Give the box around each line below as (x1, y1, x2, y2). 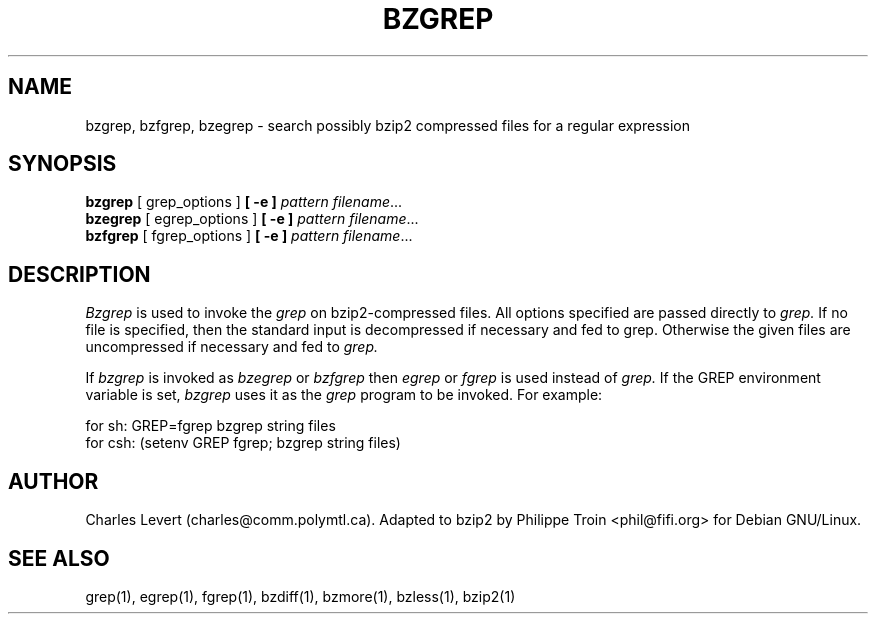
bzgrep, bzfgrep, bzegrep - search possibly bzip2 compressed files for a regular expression (85, 116, 690, 134)
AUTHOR (8, 468, 99, 494)
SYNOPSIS (8, 151, 117, 177)
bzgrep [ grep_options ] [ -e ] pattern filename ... (85, 193, 403, 211)
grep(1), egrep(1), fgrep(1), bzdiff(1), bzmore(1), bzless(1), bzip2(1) (85, 587, 516, 605)
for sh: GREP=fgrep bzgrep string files (85, 417, 336, 435)
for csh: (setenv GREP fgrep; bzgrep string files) (85, 434, 401, 452)
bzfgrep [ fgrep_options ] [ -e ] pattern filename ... (85, 227, 413, 245)
